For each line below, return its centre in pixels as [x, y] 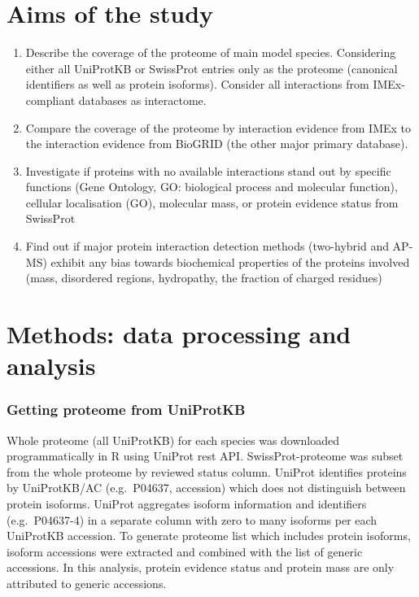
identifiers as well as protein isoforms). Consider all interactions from [197, 84]
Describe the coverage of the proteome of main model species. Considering [211, 52]
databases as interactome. [142, 100]
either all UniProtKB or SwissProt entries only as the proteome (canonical [212, 68]
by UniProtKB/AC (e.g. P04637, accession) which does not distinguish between [206, 488]
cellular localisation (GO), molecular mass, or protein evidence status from [212, 202]
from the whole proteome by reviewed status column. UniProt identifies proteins [207, 471]
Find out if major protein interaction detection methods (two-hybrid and [207, 246]
